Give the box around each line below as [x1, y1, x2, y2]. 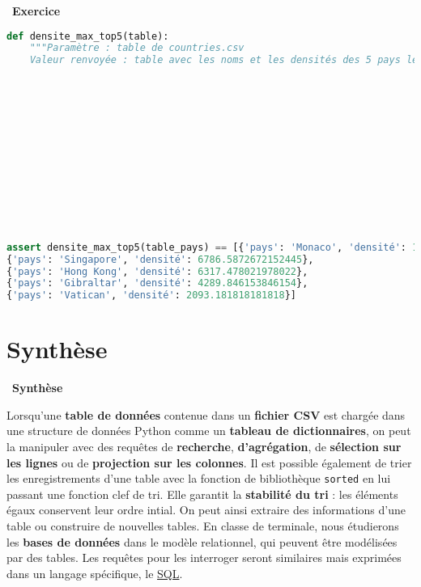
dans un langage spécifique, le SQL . [6, 564, 183, 581]
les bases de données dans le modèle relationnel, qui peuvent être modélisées [6, 533, 398, 550]
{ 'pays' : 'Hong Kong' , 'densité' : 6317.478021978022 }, [6, 265, 308, 277]
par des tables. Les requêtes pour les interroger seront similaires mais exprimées [6, 549, 402, 566]
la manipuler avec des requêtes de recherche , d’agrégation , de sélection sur [6, 438, 402, 455]
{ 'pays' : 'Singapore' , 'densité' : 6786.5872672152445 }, [6, 253, 314, 265]
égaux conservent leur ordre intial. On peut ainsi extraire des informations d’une [6, 501, 406, 518]
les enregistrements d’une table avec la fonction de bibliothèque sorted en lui [6, 470, 391, 487]
